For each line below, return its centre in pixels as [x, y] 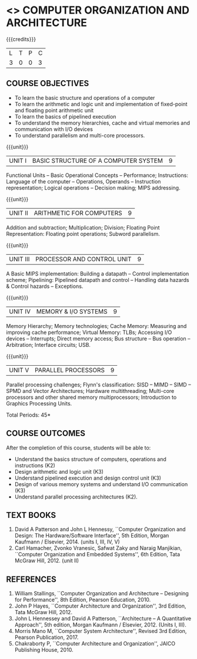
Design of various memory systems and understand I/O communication [101, 484]
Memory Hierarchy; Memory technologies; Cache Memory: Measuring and [96, 326]
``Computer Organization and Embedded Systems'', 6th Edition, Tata [97, 555]
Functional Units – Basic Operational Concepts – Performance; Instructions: [97, 175]
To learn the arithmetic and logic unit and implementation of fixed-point [101, 104]
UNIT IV [20, 312]
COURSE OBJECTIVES [48, 83]
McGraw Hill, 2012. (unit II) [47, 560]
